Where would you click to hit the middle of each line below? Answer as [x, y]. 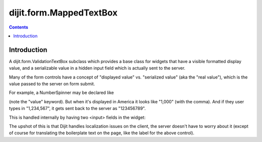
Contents [19, 27]
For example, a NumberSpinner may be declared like [61, 93]
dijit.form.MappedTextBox [63, 13]
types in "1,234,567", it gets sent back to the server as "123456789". [77, 109]
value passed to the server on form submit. [52, 84]
